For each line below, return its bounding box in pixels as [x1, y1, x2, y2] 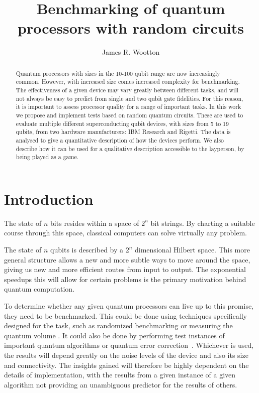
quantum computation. [4, 284, 75, 294]
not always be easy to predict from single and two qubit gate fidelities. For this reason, [16, 94, 243, 102]
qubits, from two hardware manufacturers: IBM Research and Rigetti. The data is [16, 127, 231, 136]
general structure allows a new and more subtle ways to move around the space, [4, 254, 250, 265]
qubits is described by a [50, 244, 124, 255]
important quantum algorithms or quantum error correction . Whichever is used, [4, 340, 254, 350]
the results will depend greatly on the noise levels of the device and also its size [4, 349, 248, 360]
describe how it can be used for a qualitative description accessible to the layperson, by [16, 144, 244, 153]
